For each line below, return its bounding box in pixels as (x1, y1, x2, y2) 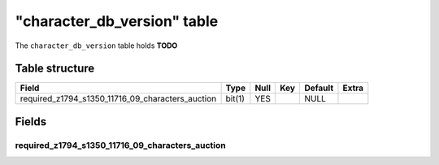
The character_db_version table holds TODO (15, 41, 178, 50)
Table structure (15, 62, 95, 76)
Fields (15, 115, 47, 128)
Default (304, 82, 333, 93)
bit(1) (225, 93, 246, 105)
